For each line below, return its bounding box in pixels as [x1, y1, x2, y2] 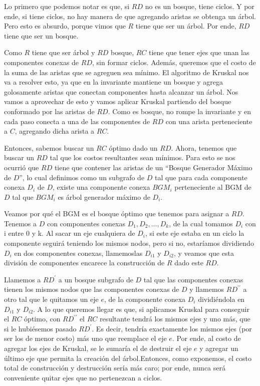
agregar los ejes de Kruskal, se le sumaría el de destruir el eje [4, 343, 192, 353]
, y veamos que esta [174, 247, 234, 258]
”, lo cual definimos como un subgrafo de [19, 172, 145, 182]
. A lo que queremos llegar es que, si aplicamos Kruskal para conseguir [33, 303, 249, 314]
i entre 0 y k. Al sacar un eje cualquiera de [4, 228, 135, 238]
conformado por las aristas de [4, 106, 95, 116]
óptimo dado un [109, 142, 158, 153]
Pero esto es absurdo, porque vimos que [4, 21, 126, 31]
